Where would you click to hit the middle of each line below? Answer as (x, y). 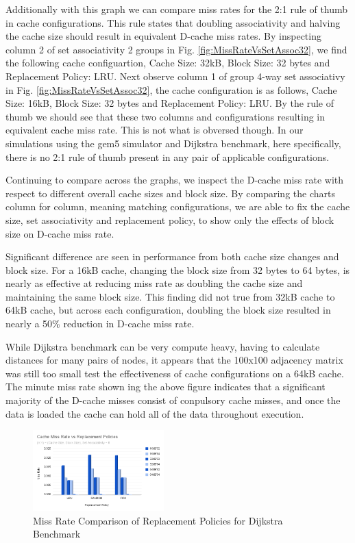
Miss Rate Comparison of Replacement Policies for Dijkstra (158, 520)
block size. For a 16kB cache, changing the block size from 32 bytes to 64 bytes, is (178, 269)
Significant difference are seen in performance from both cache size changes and (172, 256)
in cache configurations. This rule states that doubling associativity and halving (173, 22)
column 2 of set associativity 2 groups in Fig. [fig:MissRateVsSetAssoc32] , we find (176, 49)
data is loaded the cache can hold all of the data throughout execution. (155, 413)
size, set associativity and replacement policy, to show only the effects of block (170, 219)
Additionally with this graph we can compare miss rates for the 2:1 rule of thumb (177, 9)
